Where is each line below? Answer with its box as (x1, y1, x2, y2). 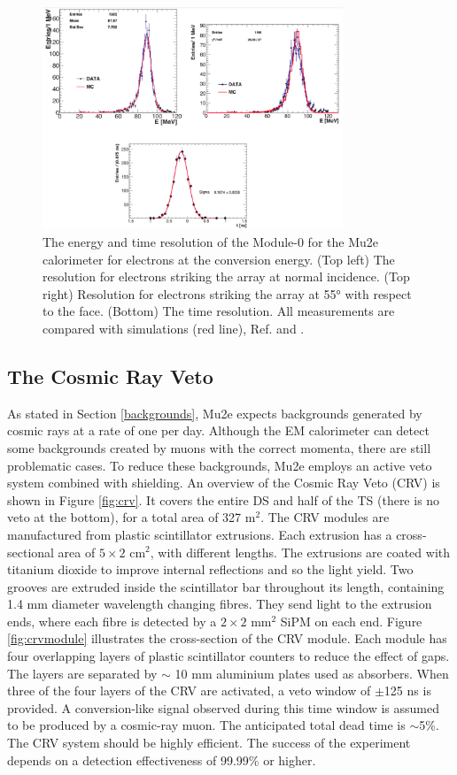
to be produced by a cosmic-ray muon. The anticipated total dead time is (7, 716, 406, 734)
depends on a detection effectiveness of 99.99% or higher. (7, 750, 316, 769)
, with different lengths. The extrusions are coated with (150, 542, 451, 561)
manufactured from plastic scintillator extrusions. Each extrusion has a (7, 525, 392, 543)
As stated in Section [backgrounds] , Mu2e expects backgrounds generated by (7, 403, 422, 422)
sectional (7, 542, 54, 561)
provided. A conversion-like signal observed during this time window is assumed (7, 698, 439, 717)
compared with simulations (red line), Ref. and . (43, 318, 305, 337)
